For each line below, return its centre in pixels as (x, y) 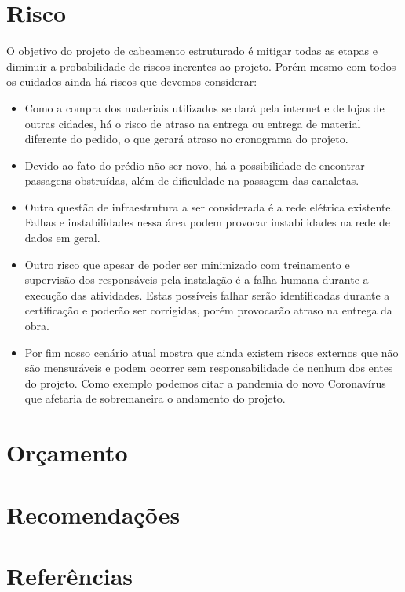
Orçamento (67, 452)
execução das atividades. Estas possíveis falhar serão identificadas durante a (207, 294)
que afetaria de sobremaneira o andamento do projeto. (155, 398)
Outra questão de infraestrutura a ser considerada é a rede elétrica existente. (209, 206)
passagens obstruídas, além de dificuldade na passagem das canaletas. (192, 180)
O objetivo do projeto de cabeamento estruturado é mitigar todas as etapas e (192, 51)
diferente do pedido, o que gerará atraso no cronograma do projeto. (186, 139)
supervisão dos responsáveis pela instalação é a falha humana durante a (197, 279)
